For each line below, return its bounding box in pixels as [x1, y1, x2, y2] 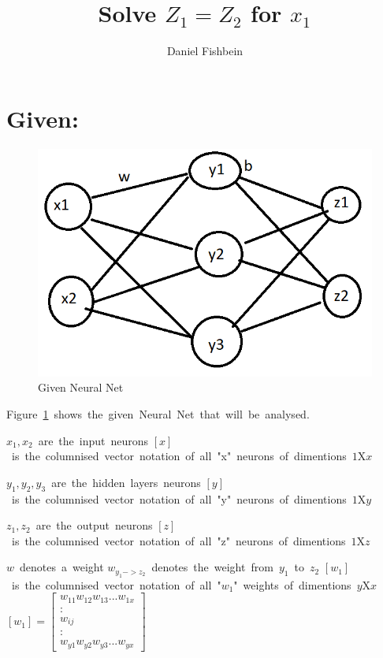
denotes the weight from [151, 559, 273, 575]
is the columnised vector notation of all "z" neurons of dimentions [11, 532, 346, 548]
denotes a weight [20, 559, 104, 575]
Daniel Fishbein [166, 43, 244, 59]
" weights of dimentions [233, 576, 351, 593]
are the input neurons [38, 432, 149, 448]
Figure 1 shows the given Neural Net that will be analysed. [6, 405, 310, 422]
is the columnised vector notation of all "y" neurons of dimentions [11, 490, 347, 507]
